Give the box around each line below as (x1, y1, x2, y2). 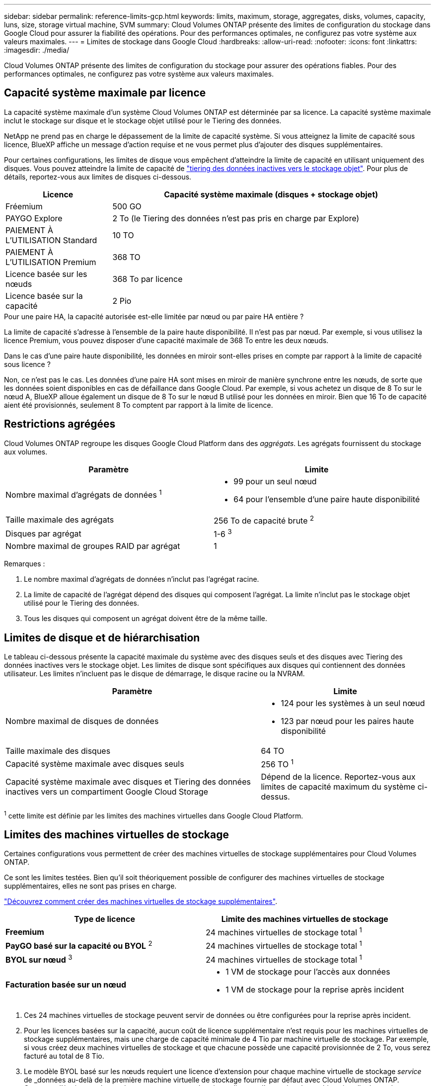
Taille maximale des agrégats (5, 515, 114, 525)
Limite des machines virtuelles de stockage (221, 914, 388, 924)
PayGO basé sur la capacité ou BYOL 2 (5, 939, 152, 951)
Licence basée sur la (5, 290, 83, 301)
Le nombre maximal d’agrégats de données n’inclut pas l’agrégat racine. (24, 575, 259, 584)
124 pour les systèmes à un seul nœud (281, 698, 425, 709)
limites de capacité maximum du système (261, 781, 416, 792)
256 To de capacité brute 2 (214, 514, 314, 526)
